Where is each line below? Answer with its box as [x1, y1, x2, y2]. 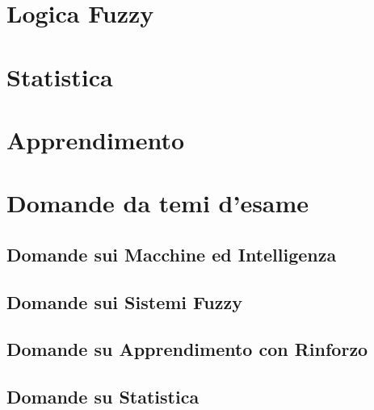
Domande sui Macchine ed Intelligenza [6, 241, 337, 266]
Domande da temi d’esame [6, 186, 309, 220]
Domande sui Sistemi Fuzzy [6, 289, 242, 314]
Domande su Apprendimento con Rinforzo [6, 337, 368, 362]
